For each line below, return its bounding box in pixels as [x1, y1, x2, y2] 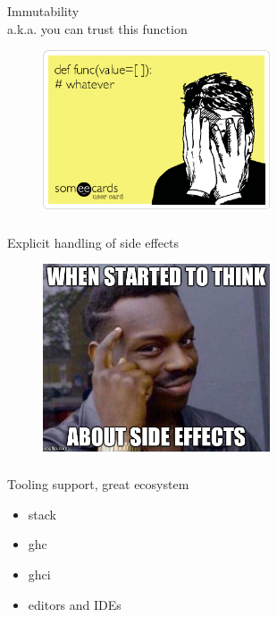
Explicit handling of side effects [7, 232, 180, 251]
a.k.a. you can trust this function [7, 19, 188, 38]
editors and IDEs [28, 595, 122, 613]
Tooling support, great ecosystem [7, 475, 189, 494]
